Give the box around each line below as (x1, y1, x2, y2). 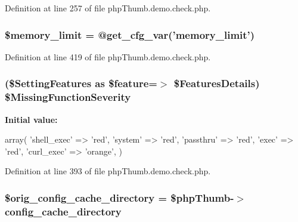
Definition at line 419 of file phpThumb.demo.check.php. (5, 50, 211, 63)
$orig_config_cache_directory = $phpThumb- (5, 190, 234, 205)
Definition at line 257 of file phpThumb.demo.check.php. (5, 2, 211, 14)
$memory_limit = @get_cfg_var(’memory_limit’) (5, 27, 255, 42)
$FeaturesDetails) (173, 76, 260, 91)
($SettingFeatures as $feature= (5, 76, 157, 91)
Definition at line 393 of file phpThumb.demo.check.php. (5, 165, 211, 177)
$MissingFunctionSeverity (5, 90, 131, 104)
